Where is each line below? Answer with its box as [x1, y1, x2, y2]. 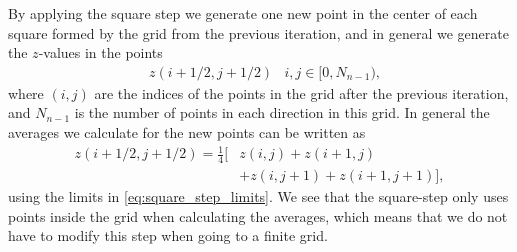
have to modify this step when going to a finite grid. [8, 225, 328, 246]
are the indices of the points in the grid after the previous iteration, [94, 82, 509, 103]
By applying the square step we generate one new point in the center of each [8, 3, 478, 23]
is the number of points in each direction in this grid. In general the [74, 102, 490, 123]
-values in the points [38, 42, 163, 63]
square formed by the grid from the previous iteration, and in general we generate [8, 22, 509, 43]
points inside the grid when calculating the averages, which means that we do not [8, 205, 508, 226]
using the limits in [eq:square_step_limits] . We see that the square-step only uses [8, 186, 509, 206]
